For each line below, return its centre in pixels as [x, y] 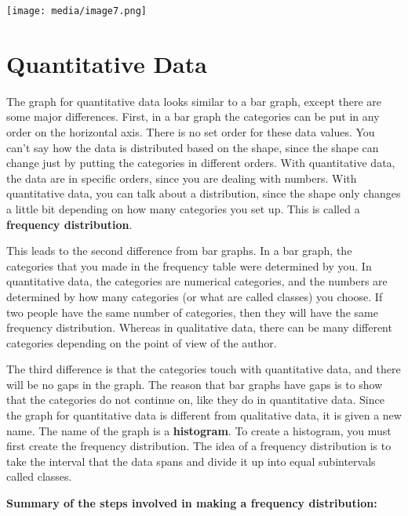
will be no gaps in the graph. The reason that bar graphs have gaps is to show [195, 384]
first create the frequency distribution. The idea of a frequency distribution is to [199, 446]
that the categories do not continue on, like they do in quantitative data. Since [195, 400]
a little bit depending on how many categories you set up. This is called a [183, 208]
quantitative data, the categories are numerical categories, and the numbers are [197, 281]
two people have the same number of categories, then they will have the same [192, 312]
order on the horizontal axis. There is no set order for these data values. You [191, 131]
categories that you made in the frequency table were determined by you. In [189, 265]
